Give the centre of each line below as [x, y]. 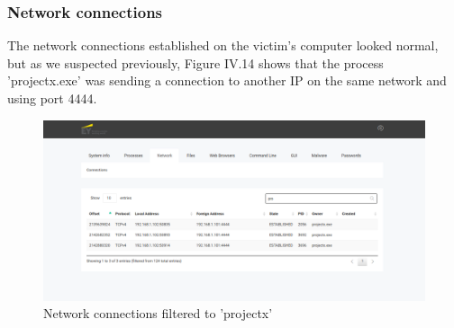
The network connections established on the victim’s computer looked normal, [223, 45]
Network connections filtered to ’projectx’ [158, 313]
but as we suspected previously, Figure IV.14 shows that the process [195, 62]
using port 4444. [52, 98]
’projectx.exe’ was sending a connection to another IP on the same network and [227, 80]
